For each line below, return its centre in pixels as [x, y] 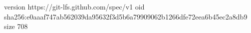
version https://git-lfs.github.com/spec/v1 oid [74, 6]
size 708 [16, 26]
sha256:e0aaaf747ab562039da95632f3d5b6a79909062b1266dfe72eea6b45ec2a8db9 [126, 16]
